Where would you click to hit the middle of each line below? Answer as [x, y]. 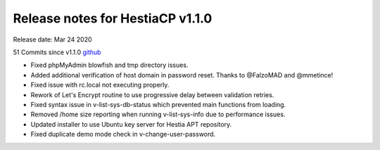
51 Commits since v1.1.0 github [57, 52]
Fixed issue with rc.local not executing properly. [100, 85]
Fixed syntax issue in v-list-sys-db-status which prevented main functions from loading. [158, 104]
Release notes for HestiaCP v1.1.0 [113, 18]
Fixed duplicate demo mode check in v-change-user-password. [123, 135]
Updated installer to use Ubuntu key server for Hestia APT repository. [131, 124]
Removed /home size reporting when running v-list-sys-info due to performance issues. [158, 114]
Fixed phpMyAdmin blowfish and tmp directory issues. [109, 65]
